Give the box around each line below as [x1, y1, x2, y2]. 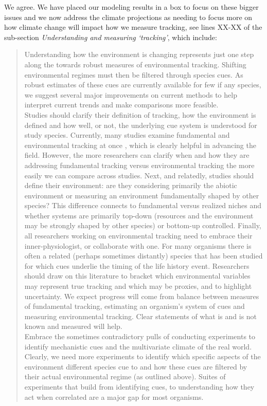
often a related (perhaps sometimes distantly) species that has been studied [24, 250, 263, 261]
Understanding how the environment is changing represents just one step [24, 49, 254, 60]
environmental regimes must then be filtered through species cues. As [24, 69, 243, 80]
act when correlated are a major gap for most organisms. [24, 391, 204, 402]
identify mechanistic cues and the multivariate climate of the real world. [24, 341, 252, 352]
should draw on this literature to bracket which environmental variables [24, 270, 251, 281]
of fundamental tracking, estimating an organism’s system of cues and [24, 301, 245, 311]
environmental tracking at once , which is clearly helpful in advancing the [24, 139, 256, 150]
